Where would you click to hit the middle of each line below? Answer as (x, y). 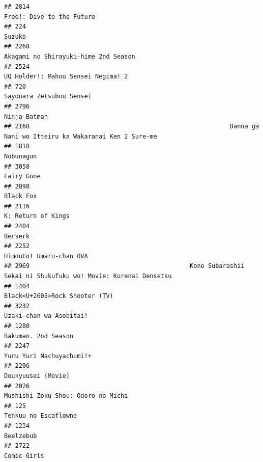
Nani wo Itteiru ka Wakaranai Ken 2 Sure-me (81, 136)
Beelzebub (21, 436)
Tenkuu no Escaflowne (41, 416)
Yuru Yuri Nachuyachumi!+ (48, 356)
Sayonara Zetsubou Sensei (48, 97)
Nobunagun (21, 156)
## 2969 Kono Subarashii (124, 266)
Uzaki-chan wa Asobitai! (46, 316)
